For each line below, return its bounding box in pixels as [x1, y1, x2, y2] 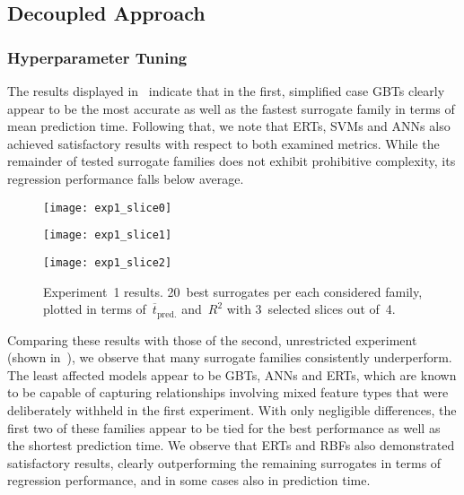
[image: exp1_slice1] [43, 229, 172, 242]
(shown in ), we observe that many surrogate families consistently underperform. [7, 348, 452, 367]
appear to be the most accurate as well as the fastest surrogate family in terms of [7, 99, 455, 117]
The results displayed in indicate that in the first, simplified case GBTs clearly [7, 82, 445, 100]
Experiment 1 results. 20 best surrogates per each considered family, [43, 282, 423, 300]
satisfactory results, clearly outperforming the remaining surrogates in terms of [7, 453, 442, 472]
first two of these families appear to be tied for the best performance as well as [7, 418, 441, 437]
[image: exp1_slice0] [43, 201, 172, 214]
